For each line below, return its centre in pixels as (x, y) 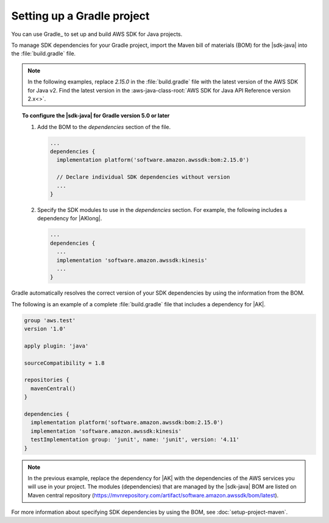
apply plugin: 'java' (56, 346)
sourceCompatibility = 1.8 (64, 363)
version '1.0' (45, 329)
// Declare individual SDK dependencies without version (143, 177)
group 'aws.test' (50, 320)
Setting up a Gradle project (80, 16)
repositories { (47, 380)
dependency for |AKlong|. (70, 219)
